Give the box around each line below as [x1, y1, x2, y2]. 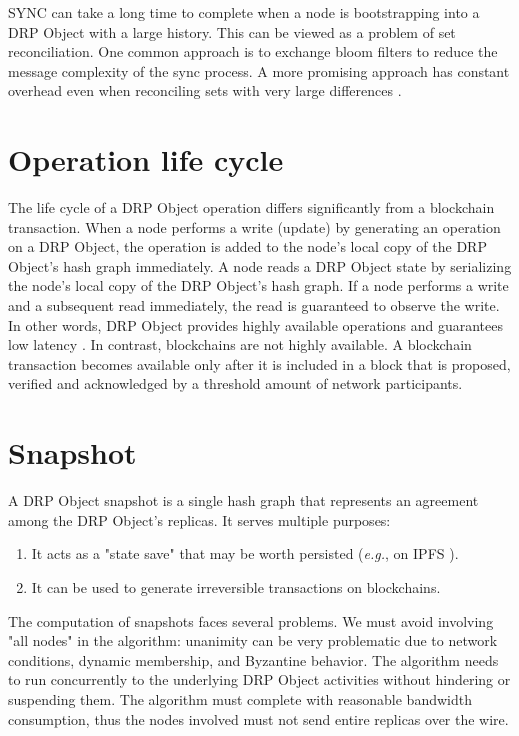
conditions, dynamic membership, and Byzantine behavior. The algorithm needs [8, 649, 499, 670]
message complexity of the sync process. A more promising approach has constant [8, 60, 510, 81]
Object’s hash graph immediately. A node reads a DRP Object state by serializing [8, 255, 512, 276]
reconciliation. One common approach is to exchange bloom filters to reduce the [8, 41, 498, 62]
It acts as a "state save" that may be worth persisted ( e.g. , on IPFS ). [31, 543, 459, 564]
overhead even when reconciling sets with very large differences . [8, 80, 402, 101]
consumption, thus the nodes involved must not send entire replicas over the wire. [8, 708, 509, 729]
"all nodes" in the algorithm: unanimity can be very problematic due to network [8, 630, 498, 651]
